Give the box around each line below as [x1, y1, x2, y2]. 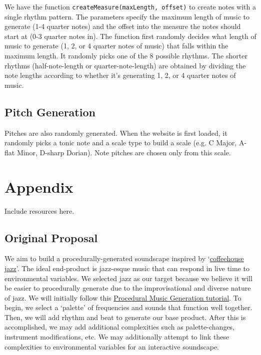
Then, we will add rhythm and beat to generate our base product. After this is [4, 312, 246, 322]
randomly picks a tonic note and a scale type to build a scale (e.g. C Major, [4, 137, 237, 148]
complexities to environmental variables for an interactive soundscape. [4, 341, 219, 352]
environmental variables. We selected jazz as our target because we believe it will [4, 273, 252, 283]
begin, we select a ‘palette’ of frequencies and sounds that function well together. [4, 302, 252, 313]
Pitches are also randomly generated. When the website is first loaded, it [4, 127, 227, 138]
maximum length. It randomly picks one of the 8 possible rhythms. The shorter [4, 50, 247, 61]
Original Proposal [4, 230, 98, 245]
